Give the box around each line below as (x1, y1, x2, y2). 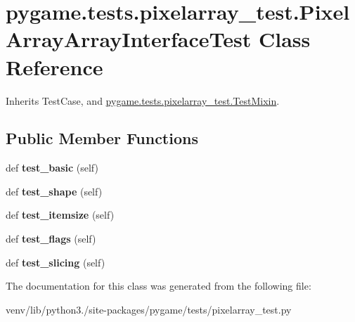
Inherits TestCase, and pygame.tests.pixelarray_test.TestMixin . (6, 93, 280, 108)
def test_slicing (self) (6, 255, 105, 269)
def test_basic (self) (6, 160, 98, 175)
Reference (6, 52, 103, 81)
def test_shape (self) (6, 183, 103, 198)
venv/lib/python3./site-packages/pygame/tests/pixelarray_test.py (6, 302, 292, 316)
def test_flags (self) (6, 231, 96, 246)
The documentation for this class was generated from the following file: (6, 278, 311, 293)
